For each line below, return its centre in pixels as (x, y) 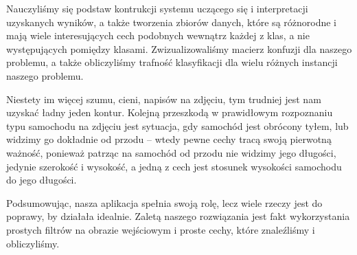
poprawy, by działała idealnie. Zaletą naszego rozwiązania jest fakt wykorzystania (178, 216)
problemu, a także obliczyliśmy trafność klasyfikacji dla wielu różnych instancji (172, 62)
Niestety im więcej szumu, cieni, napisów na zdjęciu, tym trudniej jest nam (164, 99)
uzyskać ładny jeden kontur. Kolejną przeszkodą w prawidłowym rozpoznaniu (170, 112)
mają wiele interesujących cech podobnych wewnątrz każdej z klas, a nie (158, 35)
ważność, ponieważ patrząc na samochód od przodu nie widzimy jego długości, (171, 152)
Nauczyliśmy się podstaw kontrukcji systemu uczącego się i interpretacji (157, 8)
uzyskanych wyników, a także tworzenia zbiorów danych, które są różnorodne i (171, 22)
